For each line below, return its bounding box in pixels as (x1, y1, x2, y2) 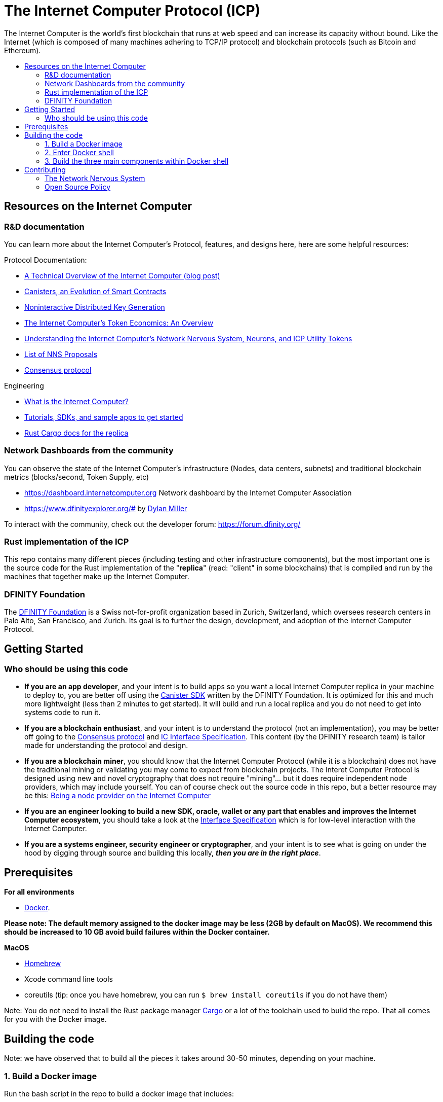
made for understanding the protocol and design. (24, 741, 188, 750)
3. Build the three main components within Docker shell (45, 156, 229, 165)
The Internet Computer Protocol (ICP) (4, 2, 261, 19)
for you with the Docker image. (4, 1015, 107, 1024)
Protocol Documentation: (4, 255, 87, 264)
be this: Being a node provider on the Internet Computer (24, 791, 211, 800)
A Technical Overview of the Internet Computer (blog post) (24, 271, 220, 280)
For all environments (4, 887, 74, 897)
